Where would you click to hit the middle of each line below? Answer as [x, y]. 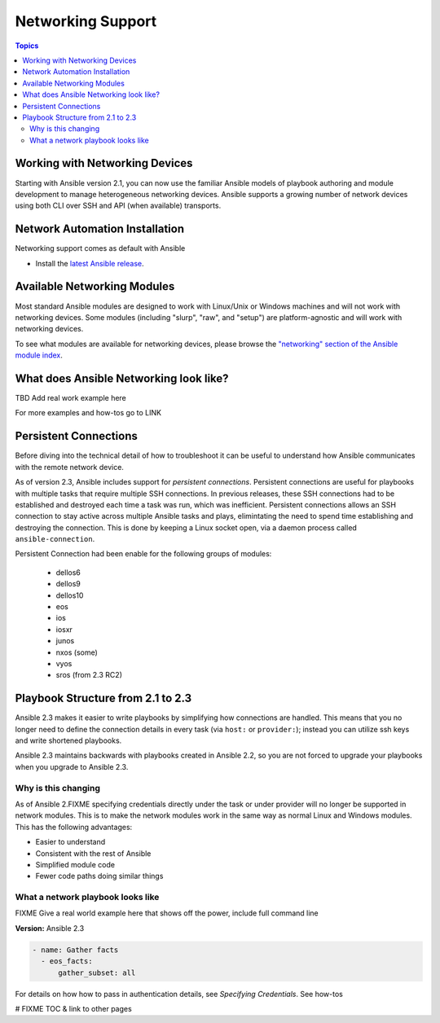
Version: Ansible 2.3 [50, 928]
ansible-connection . [55, 539]
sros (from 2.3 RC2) [89, 675]
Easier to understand [70, 842]
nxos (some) [77, 652]
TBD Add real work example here [70, 398]
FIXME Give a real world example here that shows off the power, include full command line [167, 913]
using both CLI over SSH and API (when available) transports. [118, 206]
